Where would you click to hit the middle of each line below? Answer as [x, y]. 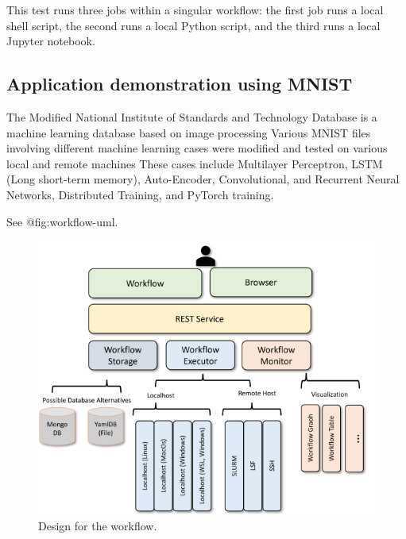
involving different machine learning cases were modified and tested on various [197, 148]
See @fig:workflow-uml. [62, 221]
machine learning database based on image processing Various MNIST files [189, 132]
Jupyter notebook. [51, 41]
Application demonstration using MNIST [180, 84]
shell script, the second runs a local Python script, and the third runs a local [193, 25]
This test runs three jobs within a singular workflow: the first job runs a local [195, 10]
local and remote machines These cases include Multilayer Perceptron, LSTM [195, 163]
